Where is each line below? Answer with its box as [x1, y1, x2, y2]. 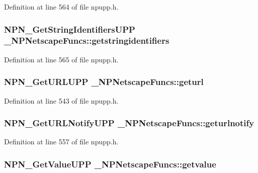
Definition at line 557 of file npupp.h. [4, 136, 119, 147]
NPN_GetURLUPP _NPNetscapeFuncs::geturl [4, 75, 204, 88]
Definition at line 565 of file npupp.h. [4, 54, 119, 64]
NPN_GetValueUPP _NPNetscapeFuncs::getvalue [4, 157, 216, 170]
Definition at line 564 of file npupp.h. [4, 2, 119, 12]
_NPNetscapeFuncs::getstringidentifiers [4, 34, 169, 47]
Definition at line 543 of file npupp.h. [4, 95, 119, 106]
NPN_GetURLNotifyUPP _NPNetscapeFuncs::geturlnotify [4, 117, 254, 129]
